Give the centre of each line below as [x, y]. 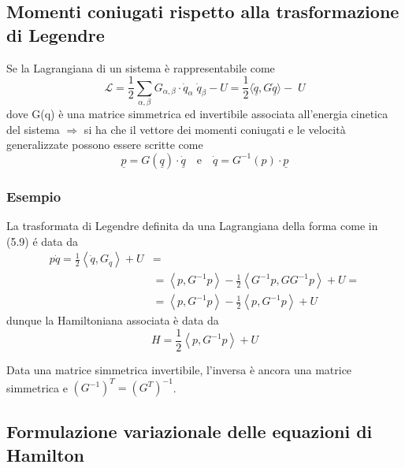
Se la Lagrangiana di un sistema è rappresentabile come [141, 67]
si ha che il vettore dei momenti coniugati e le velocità [215, 129]
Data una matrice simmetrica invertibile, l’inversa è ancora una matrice [179, 369]
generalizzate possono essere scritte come [105, 145]
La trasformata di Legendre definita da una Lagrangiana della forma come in [192, 225]
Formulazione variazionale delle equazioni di [189, 431]
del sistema [33, 129]
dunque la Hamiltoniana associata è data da [113, 320]
